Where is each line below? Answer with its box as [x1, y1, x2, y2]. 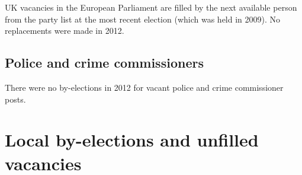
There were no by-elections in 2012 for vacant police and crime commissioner [5, 81, 284, 93]
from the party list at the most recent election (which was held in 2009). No [5, 12, 281, 25]
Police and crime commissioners [5, 53, 204, 72]
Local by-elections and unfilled [5, 128, 259, 152]
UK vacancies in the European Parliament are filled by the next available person [5, 1, 297, 13]
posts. [5, 93, 26, 105]
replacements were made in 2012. [5, 24, 124, 37]
